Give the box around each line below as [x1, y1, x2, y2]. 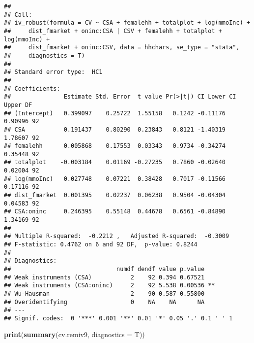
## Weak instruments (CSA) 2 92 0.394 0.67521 [4, 274, 205, 281]
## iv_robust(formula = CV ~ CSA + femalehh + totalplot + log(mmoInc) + [4, 19, 251, 27]
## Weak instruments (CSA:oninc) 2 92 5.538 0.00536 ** [4, 282, 215, 289]
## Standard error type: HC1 [4, 69, 103, 76]
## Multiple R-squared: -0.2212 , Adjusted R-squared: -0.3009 [4, 233, 229, 240]
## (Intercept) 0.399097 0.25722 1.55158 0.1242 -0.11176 [4, 109, 226, 117]
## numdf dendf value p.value [4, 266, 205, 273]
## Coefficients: [4, 85, 60, 92]
